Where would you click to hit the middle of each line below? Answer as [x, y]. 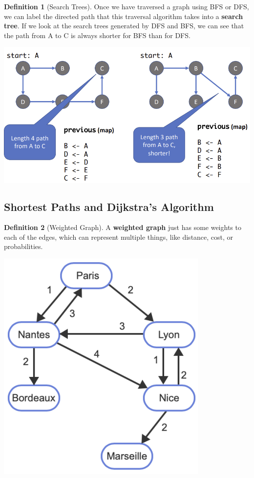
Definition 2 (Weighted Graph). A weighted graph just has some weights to [123, 227]
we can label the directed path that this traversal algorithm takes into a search [124, 16]
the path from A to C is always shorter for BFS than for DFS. [97, 35]
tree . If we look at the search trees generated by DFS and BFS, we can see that [124, 26]
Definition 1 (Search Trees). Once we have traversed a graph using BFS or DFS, [127, 6]
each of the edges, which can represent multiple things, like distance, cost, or [119, 237]
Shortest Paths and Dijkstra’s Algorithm [109, 207]
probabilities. [23, 246]
